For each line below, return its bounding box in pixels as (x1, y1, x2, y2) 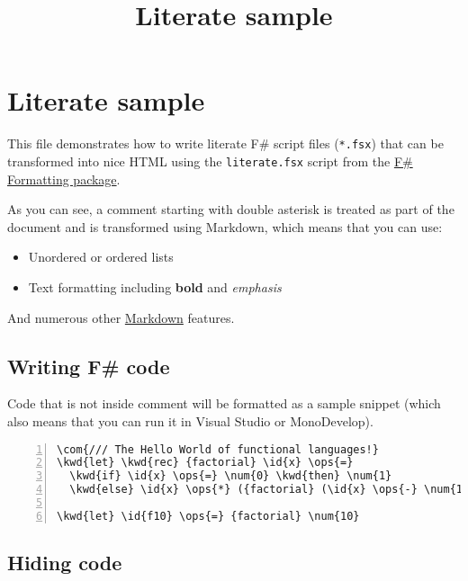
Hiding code (7, 549, 122, 577)
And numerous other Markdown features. (7, 308, 235, 326)
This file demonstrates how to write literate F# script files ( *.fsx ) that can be (7, 134, 444, 153)
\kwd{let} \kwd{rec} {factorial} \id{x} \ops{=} (57, 456, 354, 469)
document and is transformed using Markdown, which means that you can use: (7, 217, 443, 236)
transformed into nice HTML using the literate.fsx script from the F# (7, 151, 413, 170)
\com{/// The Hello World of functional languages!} (57, 442, 379, 456)
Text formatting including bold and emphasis (28, 278, 282, 296)
